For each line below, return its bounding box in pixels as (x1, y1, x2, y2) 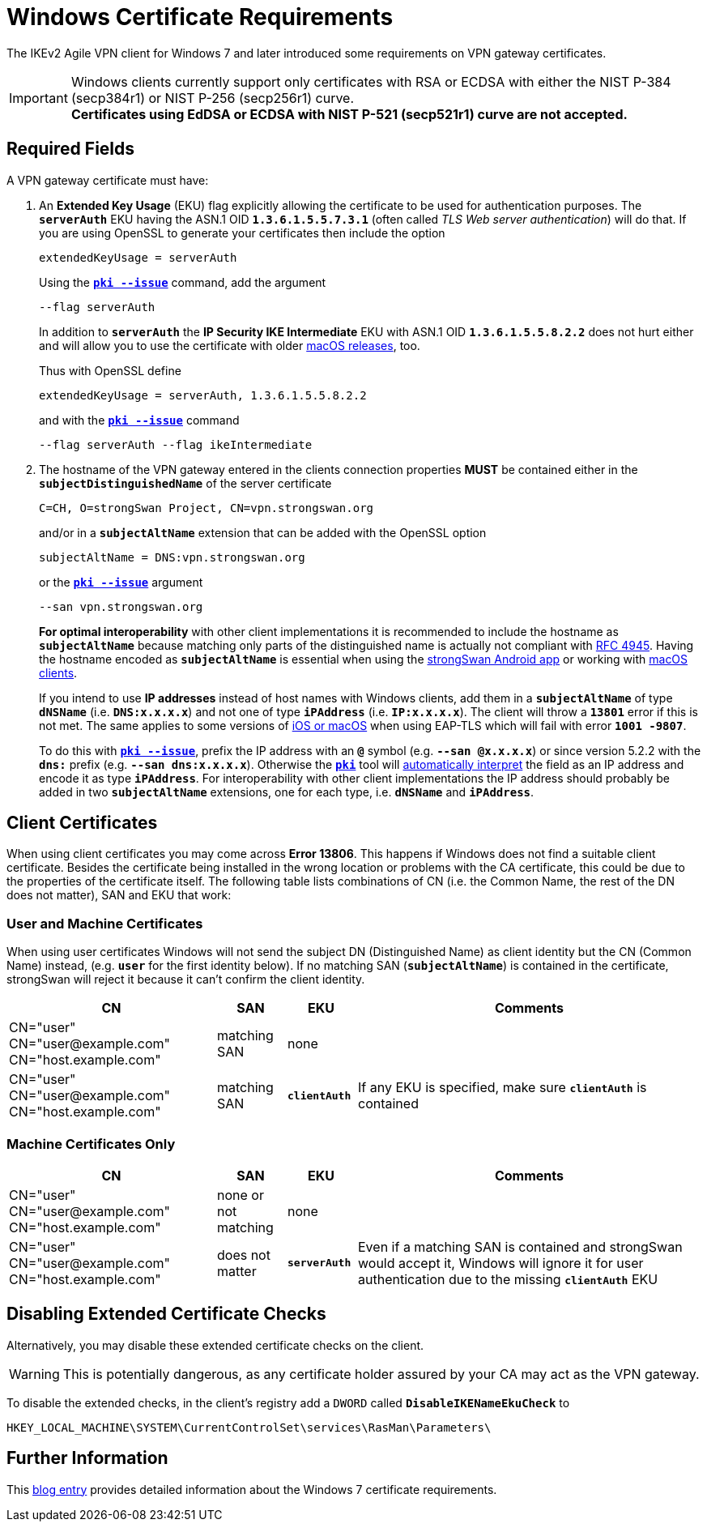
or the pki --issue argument (39, 574, 203, 589)
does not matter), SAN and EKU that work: (6, 888, 232, 903)
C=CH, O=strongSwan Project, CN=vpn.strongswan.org (39, 501, 374, 514)
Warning (9, 1365, 60, 1382)
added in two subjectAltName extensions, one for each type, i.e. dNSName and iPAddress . (39, 784, 535, 799)
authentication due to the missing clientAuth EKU (358, 1270, 658, 1287)
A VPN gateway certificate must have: (6, 173, 209, 187)
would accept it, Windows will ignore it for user (358, 1254, 644, 1271)
